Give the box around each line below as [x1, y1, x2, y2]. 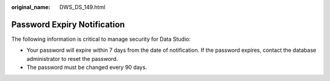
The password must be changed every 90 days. [26, 64, 147, 71]
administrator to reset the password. [26, 55, 119, 62]
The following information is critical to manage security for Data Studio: [11, 35, 191, 43]
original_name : [11, 4, 51, 10]
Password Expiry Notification [11, 19, 125, 30]
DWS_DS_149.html [59, 4, 106, 10]
